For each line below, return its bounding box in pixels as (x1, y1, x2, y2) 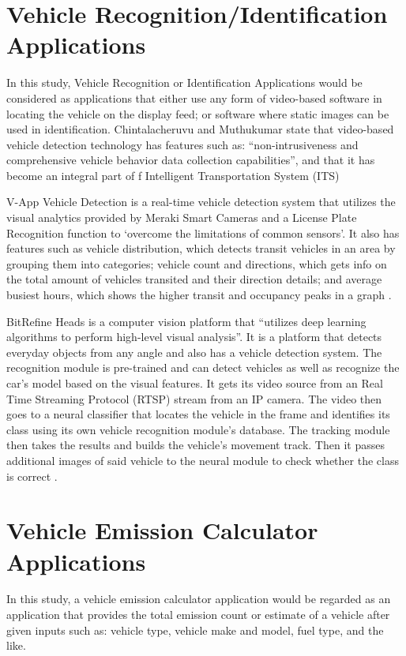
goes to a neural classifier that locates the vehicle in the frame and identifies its (6, 406, 390, 422)
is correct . (6, 467, 58, 484)
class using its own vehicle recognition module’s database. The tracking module (6, 421, 390, 437)
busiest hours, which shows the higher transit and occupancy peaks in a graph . (6, 287, 392, 303)
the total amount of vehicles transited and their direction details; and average (6, 271, 382, 287)
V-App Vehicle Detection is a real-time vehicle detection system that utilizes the (6, 193, 396, 210)
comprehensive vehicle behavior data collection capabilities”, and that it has (6, 152, 375, 168)
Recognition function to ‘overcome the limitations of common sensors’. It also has (6, 224, 400, 241)
